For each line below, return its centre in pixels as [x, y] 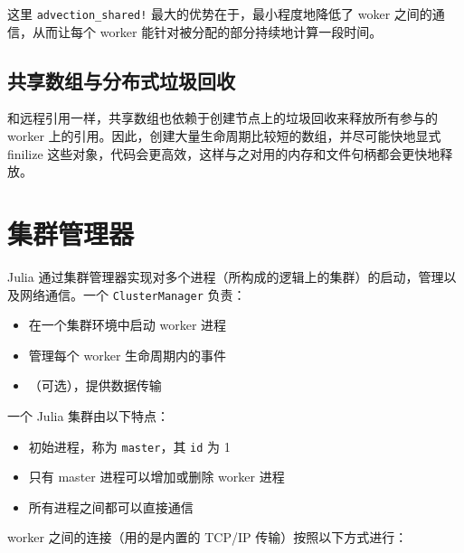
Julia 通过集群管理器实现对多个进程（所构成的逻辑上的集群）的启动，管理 [226, 276]
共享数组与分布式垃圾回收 [121, 80]
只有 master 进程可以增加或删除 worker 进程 [156, 477]
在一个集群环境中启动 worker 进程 [128, 325]
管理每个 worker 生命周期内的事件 [128, 355]
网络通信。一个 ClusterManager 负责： [133, 294]
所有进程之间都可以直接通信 [111, 506]
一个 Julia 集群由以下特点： [89, 415]
